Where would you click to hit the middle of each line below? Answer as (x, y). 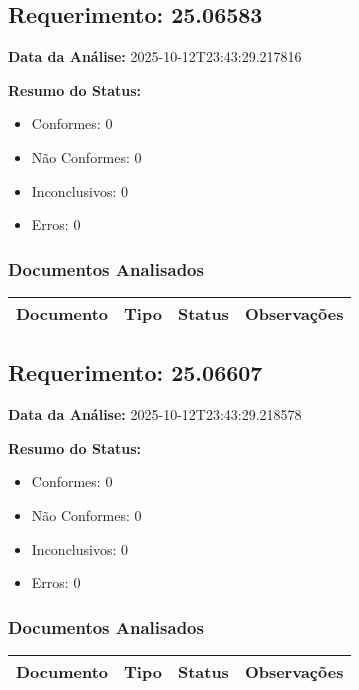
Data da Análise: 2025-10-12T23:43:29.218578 (155, 414)
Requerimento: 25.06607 (135, 372)
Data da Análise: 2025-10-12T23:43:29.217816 (155, 56)
